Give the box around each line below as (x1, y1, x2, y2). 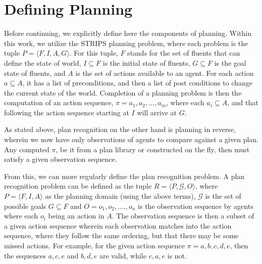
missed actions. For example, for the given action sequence (4, 240, 185, 250)
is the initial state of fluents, (102, 57, 190, 68)
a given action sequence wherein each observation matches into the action (4, 220, 232, 231)
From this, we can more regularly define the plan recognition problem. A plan (4, 170, 245, 181)
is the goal (214, 57, 246, 68)
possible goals (4, 200, 46, 211)
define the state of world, (4, 57, 81, 68)
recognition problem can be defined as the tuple (4, 181, 152, 191)
